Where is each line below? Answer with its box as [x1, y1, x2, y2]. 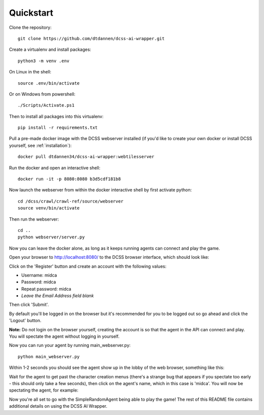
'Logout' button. [9, 318, 42, 323]
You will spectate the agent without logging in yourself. [9, 333, 120, 340]
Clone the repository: [9, 24, 52, 30]
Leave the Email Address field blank [21, 293, 94, 299]
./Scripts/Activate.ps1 [18, 103, 75, 108]
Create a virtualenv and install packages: [9, 46, 91, 52]
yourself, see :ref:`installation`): [9, 142, 72, 148]
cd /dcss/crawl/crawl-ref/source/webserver [18, 198, 124, 204]
